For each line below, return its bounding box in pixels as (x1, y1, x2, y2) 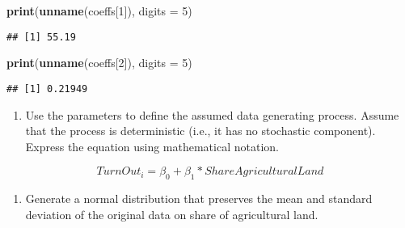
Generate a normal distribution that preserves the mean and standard (25, 190, 373, 207)
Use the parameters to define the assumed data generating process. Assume (25, 106, 399, 123)
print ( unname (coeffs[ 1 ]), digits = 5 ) (6, 2, 192, 19)
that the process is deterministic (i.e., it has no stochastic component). (25, 122, 376, 139)
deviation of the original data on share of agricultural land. (25, 205, 319, 222)
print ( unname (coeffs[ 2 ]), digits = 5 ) (6, 54, 192, 71)
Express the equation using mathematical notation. (25, 137, 279, 154)
